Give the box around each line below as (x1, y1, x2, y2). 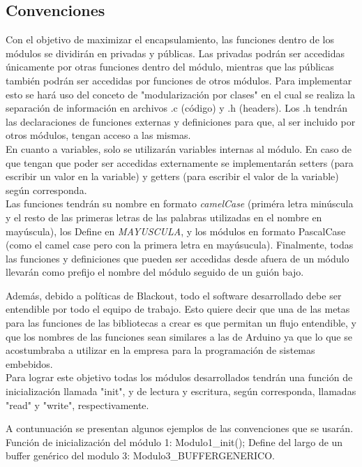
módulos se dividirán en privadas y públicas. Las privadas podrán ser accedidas (6, 45, 345, 60)
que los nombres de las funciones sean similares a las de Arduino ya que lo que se (6, 329, 352, 343)
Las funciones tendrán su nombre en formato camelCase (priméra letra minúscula (6, 196, 354, 211)
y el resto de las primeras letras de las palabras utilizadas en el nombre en (6, 209, 322, 224)
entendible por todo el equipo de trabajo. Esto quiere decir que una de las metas (6, 302, 350, 316)
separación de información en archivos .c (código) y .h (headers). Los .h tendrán (6, 101, 347, 115)
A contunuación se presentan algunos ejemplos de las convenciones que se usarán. (6, 421, 354, 436)
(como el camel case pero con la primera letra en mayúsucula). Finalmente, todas (6, 237, 354, 252)
